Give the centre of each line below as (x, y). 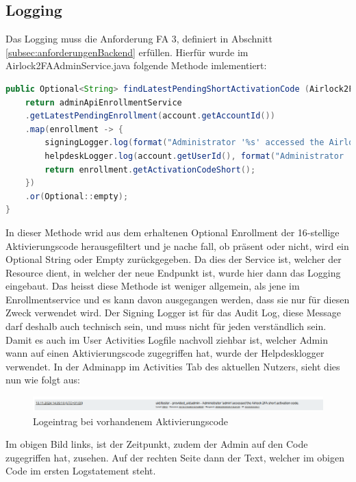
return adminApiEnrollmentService (103, 102)
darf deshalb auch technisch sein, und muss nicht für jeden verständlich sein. (166, 326)
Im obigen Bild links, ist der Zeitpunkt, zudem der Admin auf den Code (157, 444)
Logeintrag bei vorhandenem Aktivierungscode (131, 421)
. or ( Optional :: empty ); (77, 196)
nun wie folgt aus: (43, 380)
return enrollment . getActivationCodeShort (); (150, 169)
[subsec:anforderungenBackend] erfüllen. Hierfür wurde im (127, 52)
